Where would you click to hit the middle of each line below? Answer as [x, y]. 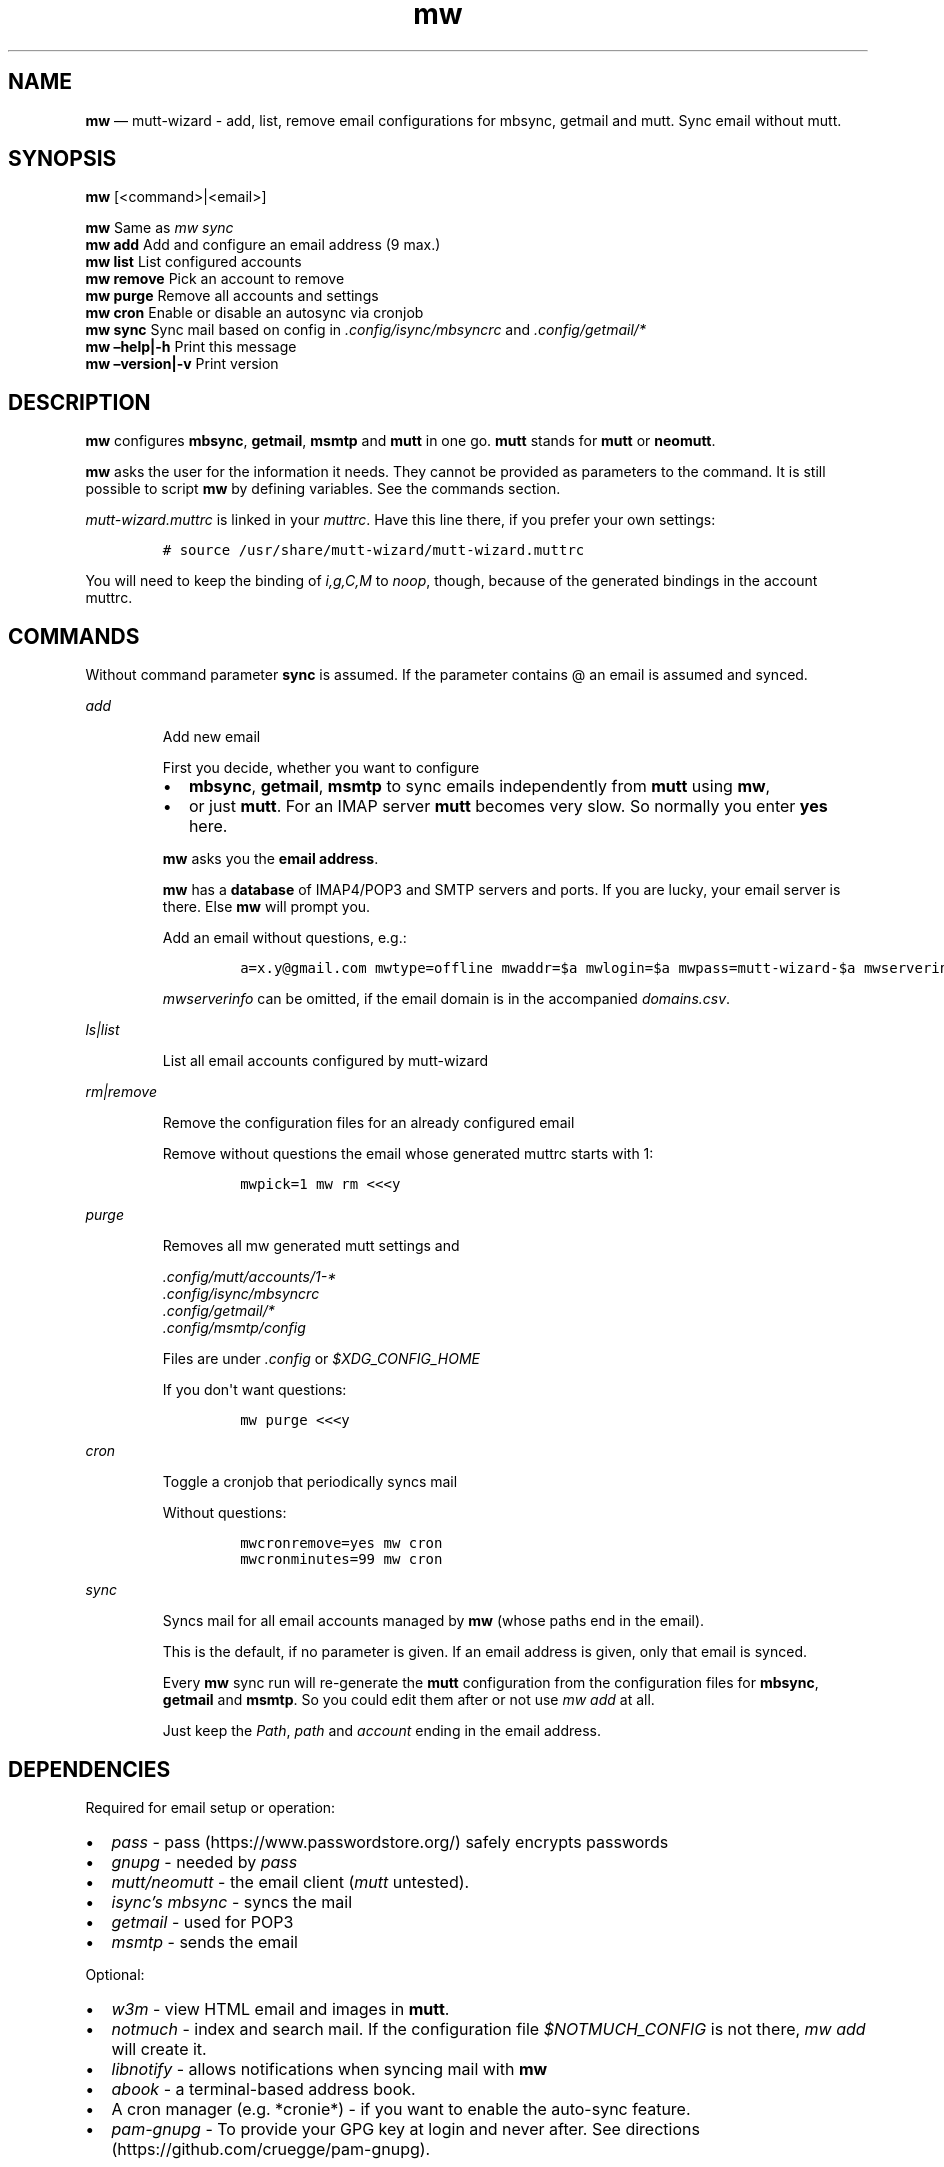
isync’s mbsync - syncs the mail [232, 1901]
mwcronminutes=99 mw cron [341, 1559]
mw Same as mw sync [159, 228]
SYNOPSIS [62, 159]
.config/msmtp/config [234, 1328]
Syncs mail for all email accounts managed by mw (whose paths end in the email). [433, 1621]
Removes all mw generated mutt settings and [311, 1246]
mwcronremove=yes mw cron [341, 1543]
